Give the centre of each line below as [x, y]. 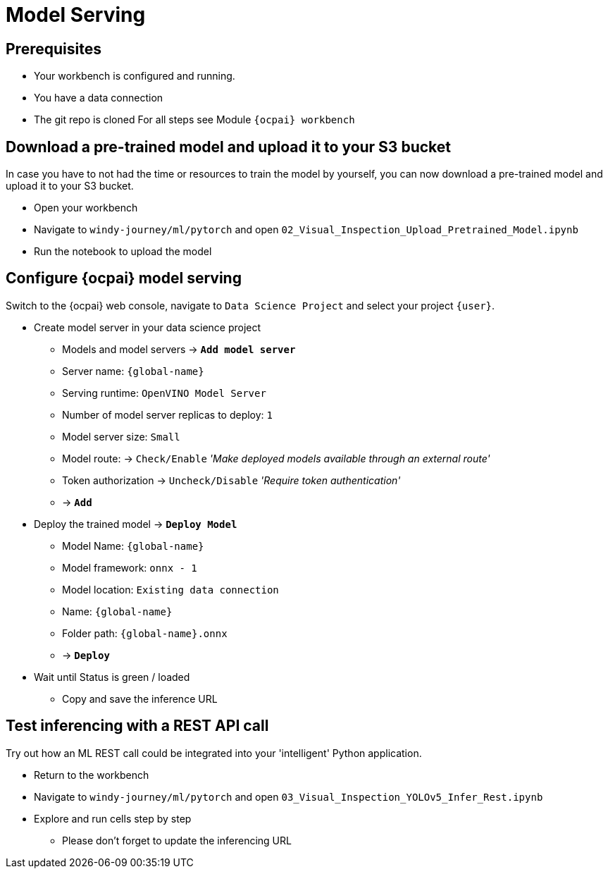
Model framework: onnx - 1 [130, 567]
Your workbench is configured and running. [135, 76]
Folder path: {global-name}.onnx [145, 633]
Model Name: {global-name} [133, 546]
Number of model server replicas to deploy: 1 [168, 414]
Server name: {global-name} [133, 371]
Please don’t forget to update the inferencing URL [177, 840]
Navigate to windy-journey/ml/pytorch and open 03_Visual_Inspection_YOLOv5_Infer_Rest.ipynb [289, 796]
